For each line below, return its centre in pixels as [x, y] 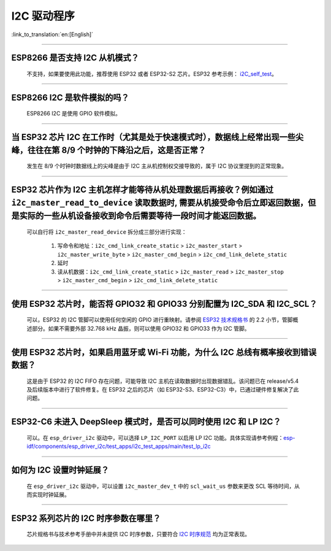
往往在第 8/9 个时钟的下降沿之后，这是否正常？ [117, 150]
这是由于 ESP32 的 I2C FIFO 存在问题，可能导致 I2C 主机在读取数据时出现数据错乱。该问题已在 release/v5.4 [163, 381]
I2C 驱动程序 [43, 16]
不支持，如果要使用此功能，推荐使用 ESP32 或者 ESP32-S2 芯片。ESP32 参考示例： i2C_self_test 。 [152, 74]
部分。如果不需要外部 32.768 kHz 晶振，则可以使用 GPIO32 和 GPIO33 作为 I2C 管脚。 [141, 328]
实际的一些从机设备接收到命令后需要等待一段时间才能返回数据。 [140, 216]
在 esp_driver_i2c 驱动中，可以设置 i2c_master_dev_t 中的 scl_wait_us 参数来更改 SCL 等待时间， [161, 486]
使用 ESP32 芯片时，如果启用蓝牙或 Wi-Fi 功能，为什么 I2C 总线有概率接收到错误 [164, 352]
